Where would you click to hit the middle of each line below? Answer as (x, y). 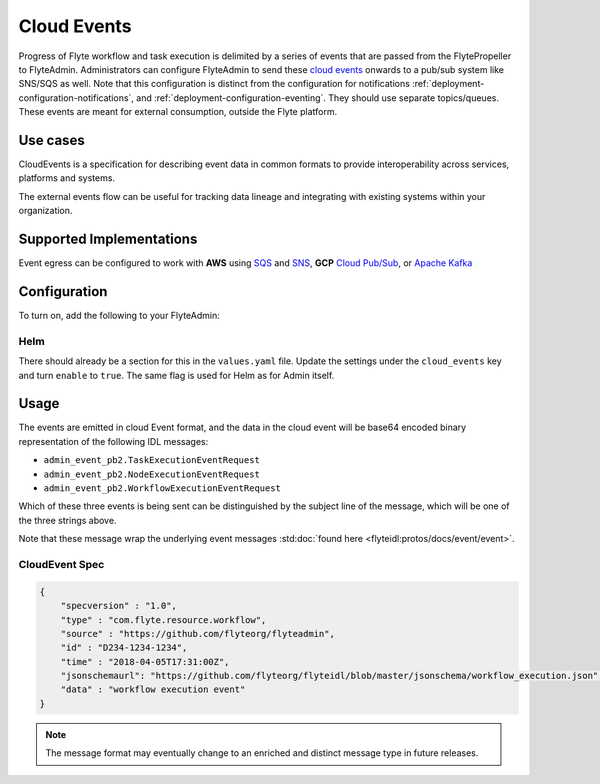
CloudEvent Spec (61, 564)
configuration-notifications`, (76, 97)
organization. (45, 211)
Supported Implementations (108, 239)
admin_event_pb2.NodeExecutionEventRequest (151, 474)
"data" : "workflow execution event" (153, 689)
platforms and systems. (66, 178)
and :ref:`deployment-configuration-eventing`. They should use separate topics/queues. (318, 97)
